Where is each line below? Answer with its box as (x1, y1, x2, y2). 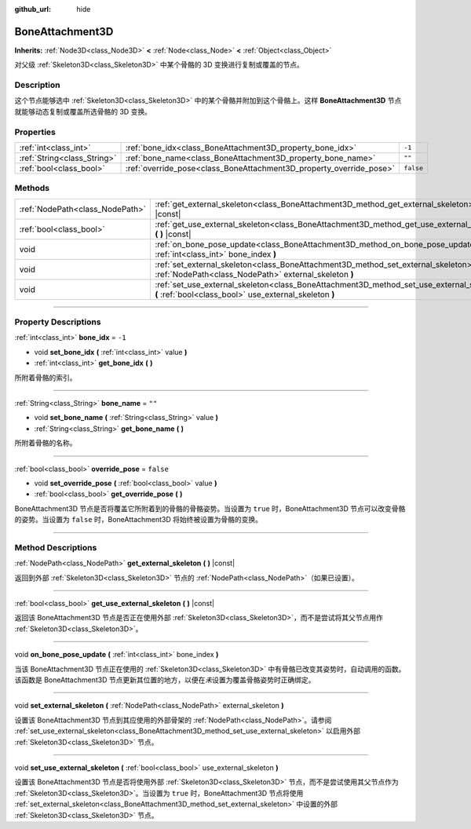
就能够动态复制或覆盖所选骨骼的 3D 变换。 (14, 107, 152, 116)
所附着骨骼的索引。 (14, 373, 77, 382)
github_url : (14, 5, 51, 13)
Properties (14, 126, 57, 137)
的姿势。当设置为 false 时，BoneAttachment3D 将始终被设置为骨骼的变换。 (14, 515, 263, 524)
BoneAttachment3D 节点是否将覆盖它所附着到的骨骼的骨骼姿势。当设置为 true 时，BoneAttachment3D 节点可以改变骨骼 (14, 503, 406, 513)
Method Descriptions (14, 542, 97, 553)
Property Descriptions (14, 316, 101, 327)
